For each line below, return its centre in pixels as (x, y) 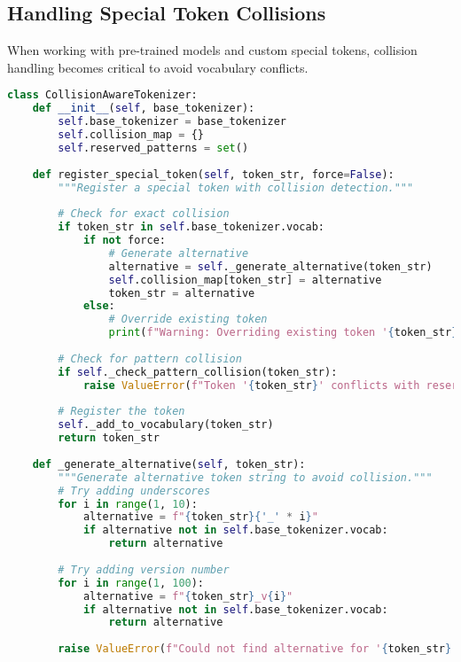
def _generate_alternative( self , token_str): (169, 464)
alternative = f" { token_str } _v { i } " (188, 596)
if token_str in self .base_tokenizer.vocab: (191, 227)
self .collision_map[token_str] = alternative (245, 280)
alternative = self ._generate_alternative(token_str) (270, 266)
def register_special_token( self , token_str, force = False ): (213, 174)
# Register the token (121, 412)
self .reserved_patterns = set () (153, 148)
